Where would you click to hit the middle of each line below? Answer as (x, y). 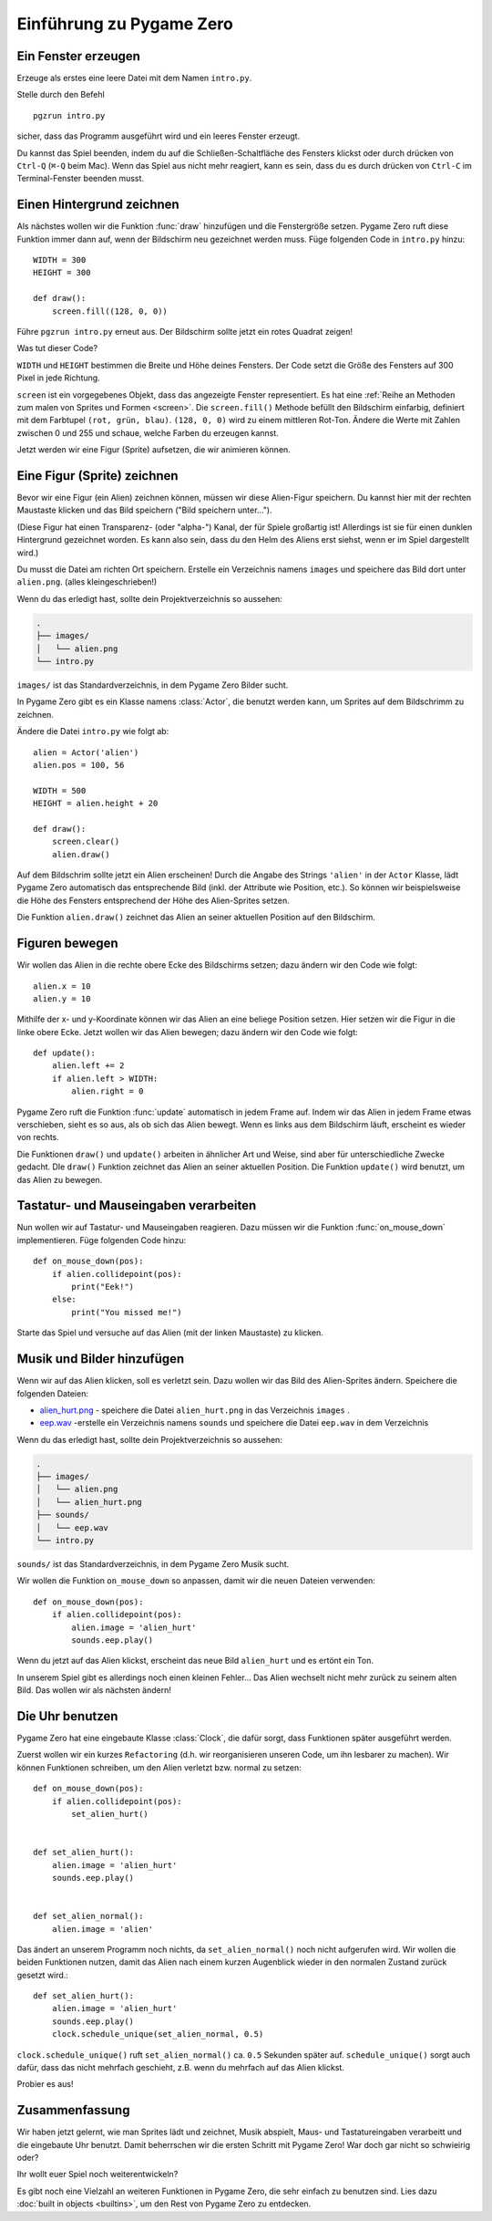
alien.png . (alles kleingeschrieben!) (87, 582)
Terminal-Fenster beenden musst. (81, 179)
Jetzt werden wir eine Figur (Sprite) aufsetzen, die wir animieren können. (154, 450)
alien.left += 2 (88, 1066)
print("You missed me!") (127, 1312)
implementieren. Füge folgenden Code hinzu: (102, 1240)
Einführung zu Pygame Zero (125, 24)
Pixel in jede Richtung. (58, 378)
